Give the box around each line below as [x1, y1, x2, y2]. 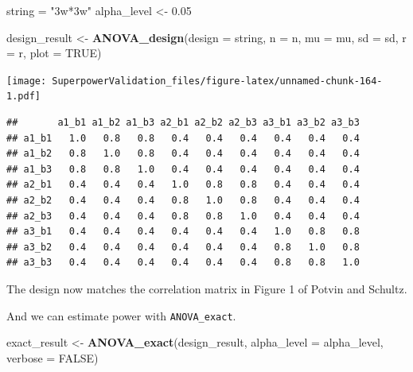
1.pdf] [6, 91, 41, 103]
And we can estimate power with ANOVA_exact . [6, 307, 236, 324]
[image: [6, 75, 47, 87]
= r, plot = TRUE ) [6, 45, 102, 61]
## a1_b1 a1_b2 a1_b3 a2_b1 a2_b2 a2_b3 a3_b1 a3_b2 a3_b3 [6, 117, 360, 129]
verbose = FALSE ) [6, 349, 99, 366]
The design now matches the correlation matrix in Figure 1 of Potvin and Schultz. [6, 281, 407, 297]
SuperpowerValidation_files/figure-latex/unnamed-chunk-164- [52, 75, 383, 87]
